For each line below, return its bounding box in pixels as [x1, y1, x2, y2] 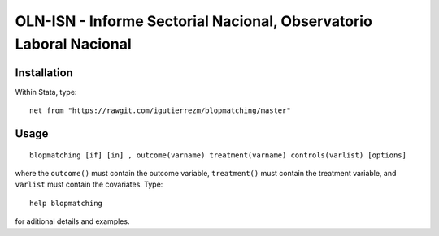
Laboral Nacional [15, 35, 132, 53]
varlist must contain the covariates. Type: [15, 179, 163, 190]
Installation [15, 66, 73, 79]
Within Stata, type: [15, 87, 77, 97]
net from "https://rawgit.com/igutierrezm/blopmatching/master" [29, 106, 292, 115]
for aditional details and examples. [15, 217, 130, 226]
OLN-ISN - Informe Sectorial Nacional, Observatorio [15, 12, 373, 30]
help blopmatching [29, 199, 103, 208]
